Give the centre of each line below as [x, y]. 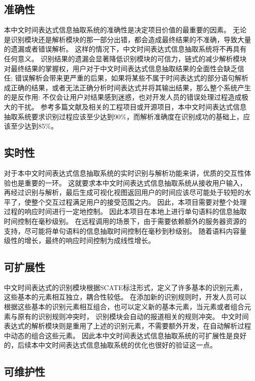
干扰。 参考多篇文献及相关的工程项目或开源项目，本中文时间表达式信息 [132, 106]
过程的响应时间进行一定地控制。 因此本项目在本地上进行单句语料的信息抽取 [125, 211]
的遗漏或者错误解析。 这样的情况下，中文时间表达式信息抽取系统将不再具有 [125, 49]
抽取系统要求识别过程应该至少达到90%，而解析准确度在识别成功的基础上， [124, 116]
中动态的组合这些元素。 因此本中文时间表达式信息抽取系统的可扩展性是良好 [125, 335]
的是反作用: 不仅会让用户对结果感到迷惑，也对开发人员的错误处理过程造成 [123, 97]
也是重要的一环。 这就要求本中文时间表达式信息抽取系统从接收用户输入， [128, 182]
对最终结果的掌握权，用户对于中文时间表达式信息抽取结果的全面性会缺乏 [121, 68]
